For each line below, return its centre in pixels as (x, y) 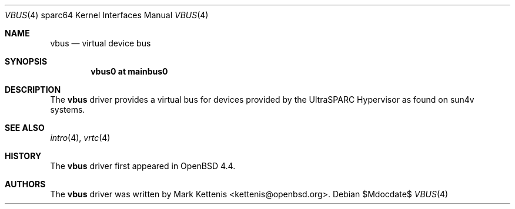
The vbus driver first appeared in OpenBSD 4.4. (143, 166)
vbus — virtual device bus (101, 43)
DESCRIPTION (33, 90)
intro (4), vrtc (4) (80, 138)
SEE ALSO (25, 128)
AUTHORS (25, 184)
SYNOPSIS (26, 61)
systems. (68, 109)
